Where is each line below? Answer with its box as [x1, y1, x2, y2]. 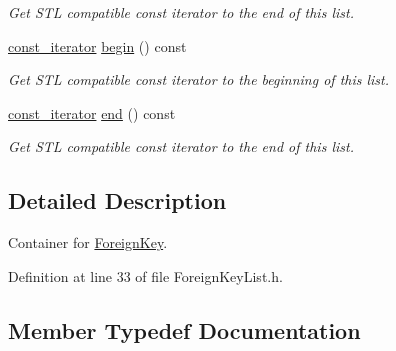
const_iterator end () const [8, 102, 176, 123]
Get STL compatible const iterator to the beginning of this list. [8, 69, 390, 90]
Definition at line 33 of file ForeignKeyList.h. [8, 265, 283, 286]
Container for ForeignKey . [8, 232, 168, 253]
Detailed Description [8, 185, 227, 216]
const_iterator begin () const [8, 35, 187, 56]
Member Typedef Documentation [8, 314, 361, 345]
